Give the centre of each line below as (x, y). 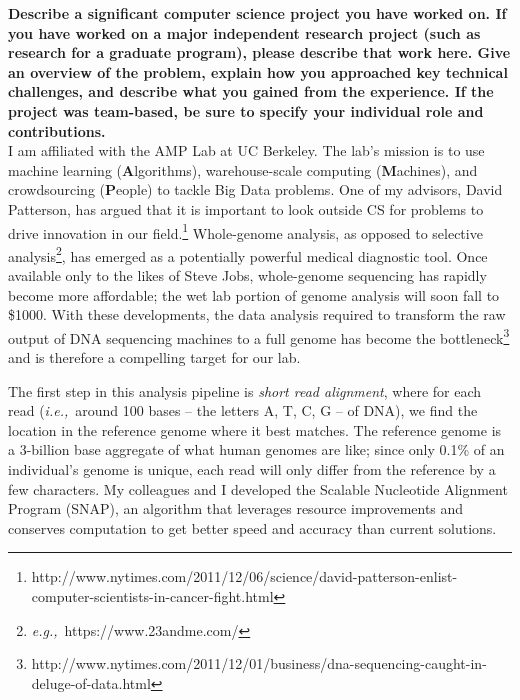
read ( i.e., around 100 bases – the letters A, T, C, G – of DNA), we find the (243, 410)
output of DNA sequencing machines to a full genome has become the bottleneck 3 (259, 336)
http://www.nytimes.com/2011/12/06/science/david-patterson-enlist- (244, 576)
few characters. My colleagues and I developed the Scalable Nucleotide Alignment (258, 488)
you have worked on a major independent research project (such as (244, 32)
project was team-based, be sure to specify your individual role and (246, 110)
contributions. (57, 130)
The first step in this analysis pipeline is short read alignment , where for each (245, 390)
